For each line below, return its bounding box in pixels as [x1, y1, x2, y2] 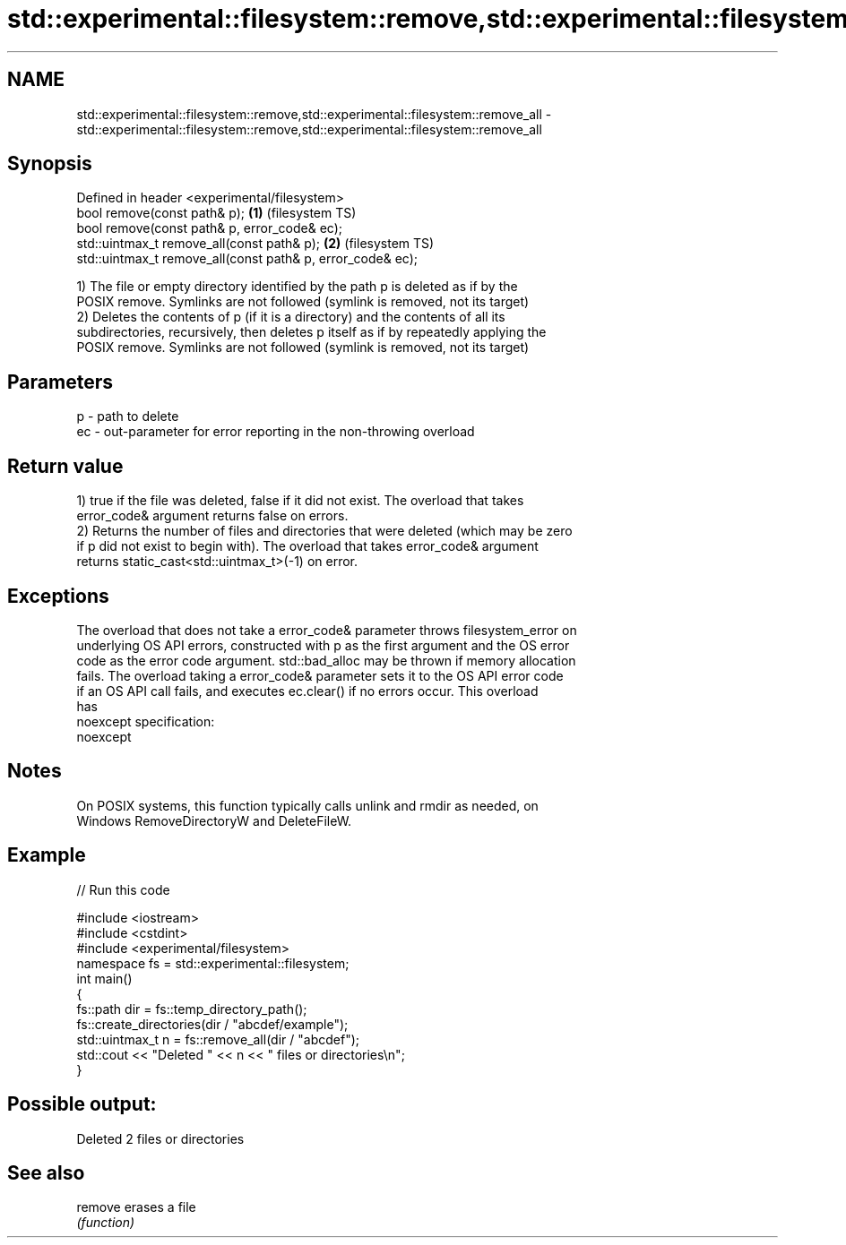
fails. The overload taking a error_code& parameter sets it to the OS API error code [76, 667, 564, 683]
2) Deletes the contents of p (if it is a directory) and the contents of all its [76, 309, 505, 325]
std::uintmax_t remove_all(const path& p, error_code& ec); [76, 251, 419, 267]
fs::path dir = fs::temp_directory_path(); [76, 1000, 307, 1017]
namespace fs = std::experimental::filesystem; [76, 955, 350, 971]
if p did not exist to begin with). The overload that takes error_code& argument [76, 538, 539, 554]
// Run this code [76, 881, 170, 897]
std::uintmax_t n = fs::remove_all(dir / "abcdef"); [76, 1031, 359, 1047]
